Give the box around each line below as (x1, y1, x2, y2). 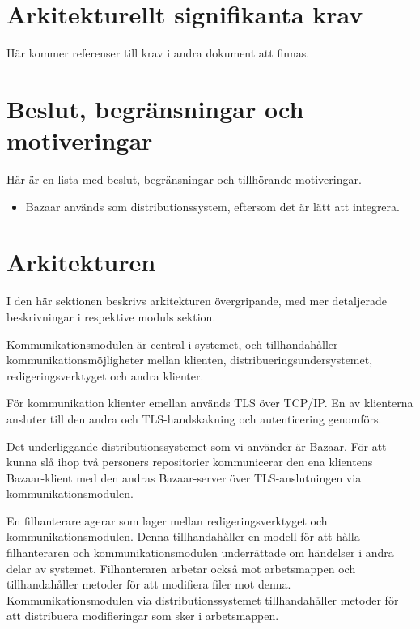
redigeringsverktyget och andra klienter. (6, 367, 204, 384)
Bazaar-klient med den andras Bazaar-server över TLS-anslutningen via (6, 469, 362, 486)
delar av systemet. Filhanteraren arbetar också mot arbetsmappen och (6, 559, 356, 576)
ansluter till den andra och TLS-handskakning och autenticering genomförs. (6, 410, 382, 427)
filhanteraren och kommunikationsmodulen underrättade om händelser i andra (6, 544, 394, 561)
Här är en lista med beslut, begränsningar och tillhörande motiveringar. (6, 171, 362, 188)
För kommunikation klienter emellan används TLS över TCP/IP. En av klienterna (6, 394, 414, 411)
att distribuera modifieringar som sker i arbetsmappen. (6, 607, 279, 624)
